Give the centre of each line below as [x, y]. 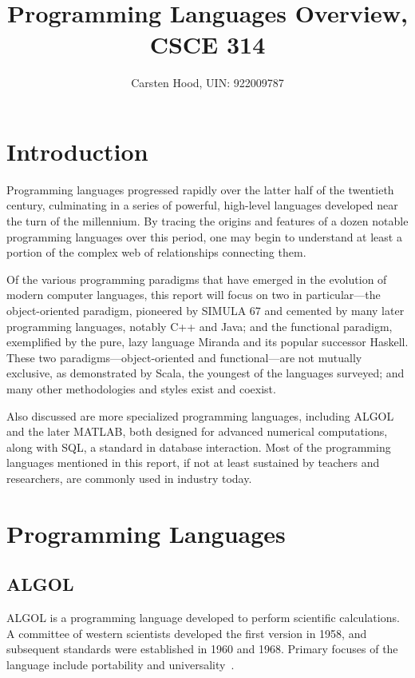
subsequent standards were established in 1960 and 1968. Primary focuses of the [202, 649]
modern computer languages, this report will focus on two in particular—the [194, 295]
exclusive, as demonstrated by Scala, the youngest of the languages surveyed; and [206, 373]
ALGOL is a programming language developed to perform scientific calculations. [203, 618]
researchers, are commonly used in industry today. [129, 478]
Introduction [77, 151]
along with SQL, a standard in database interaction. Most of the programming [199, 447]
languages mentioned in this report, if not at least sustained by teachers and [193, 463]
